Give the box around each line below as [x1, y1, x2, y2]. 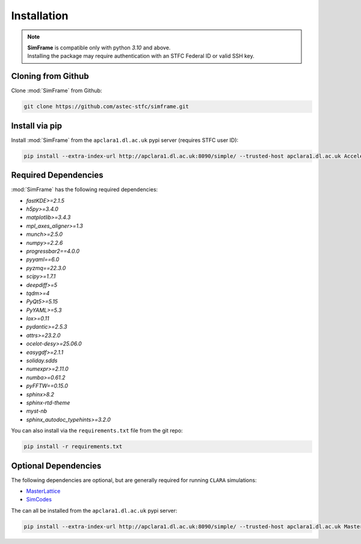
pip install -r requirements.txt [23, 443, 123, 450]
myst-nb [26, 407, 48, 415]
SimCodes [26, 496, 52, 503]
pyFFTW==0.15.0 [26, 382, 69, 389]
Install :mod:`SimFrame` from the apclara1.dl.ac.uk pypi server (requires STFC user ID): [11, 136, 239, 144]
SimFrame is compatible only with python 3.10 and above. [27, 44, 171, 51]
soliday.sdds [26, 357, 58, 364]
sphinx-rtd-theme [26, 399, 70, 406]
